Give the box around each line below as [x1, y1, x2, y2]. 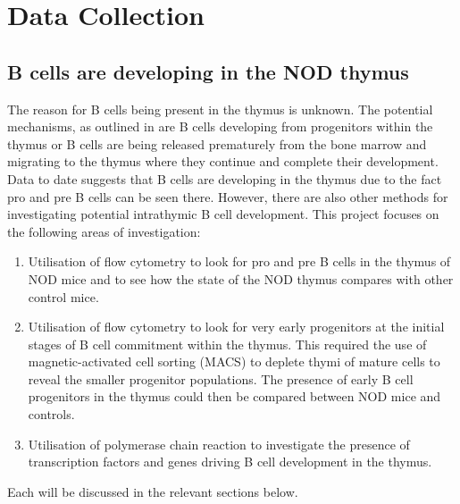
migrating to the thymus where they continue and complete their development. [7, 152, 439, 171]
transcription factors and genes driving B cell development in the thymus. [28, 452, 432, 471]
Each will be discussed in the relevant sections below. [7, 482, 298, 500]
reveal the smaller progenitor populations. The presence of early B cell [28, 369, 414, 388]
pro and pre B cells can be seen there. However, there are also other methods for [7, 187, 448, 206]
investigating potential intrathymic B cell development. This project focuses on [7, 205, 439, 223]
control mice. [28, 287, 99, 306]
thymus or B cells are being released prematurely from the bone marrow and [7, 134, 427, 153]
